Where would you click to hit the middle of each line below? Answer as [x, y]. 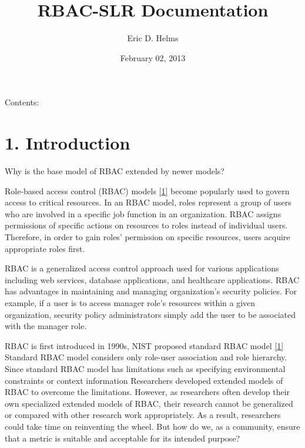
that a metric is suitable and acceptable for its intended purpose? [123, 438]
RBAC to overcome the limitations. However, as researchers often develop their [148, 392]
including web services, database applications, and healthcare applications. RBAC [152, 279]
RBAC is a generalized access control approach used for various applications [142, 268]
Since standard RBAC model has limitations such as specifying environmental [145, 368]
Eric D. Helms [153, 38]
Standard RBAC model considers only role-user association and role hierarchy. [146, 357]
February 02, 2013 [153, 57]
